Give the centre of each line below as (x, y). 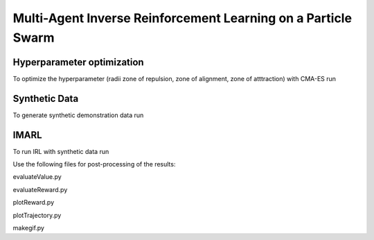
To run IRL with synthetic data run (61, 151)
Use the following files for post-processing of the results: (94, 164)
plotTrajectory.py (37, 215)
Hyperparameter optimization (79, 62)
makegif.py (29, 228)
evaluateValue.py (37, 177)
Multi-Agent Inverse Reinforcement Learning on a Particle (182, 18)
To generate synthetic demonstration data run (78, 115)
